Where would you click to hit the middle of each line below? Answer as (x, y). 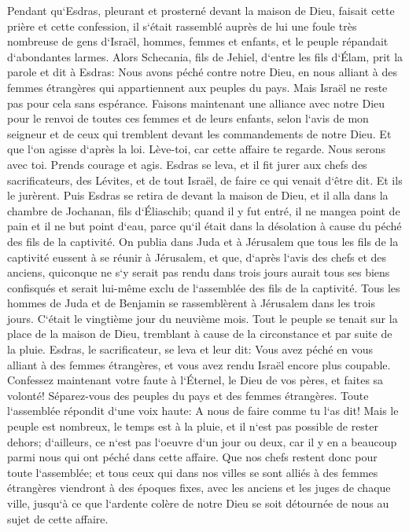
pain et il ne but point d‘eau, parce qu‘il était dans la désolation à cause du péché (204, 226)
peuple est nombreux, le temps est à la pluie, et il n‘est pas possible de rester (193, 426)
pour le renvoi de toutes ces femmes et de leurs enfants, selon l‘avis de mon (188, 118)
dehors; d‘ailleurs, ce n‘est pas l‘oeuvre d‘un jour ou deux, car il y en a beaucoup (202, 441)
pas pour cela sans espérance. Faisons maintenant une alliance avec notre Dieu (196, 103)
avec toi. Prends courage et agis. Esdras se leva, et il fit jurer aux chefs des (187, 164)
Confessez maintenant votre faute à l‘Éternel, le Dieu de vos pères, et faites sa (195, 380)
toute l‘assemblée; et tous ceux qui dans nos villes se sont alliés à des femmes (193, 472)
